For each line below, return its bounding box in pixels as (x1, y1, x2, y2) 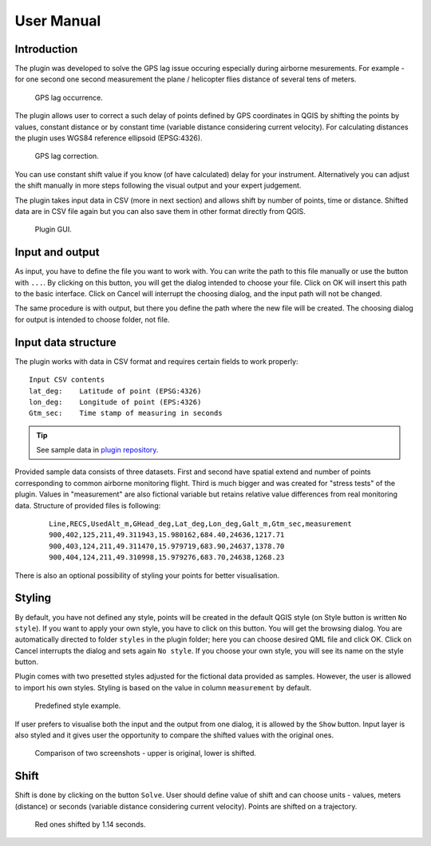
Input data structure (14, 335, 117, 349)
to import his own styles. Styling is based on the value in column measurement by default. (14, 682, 311, 692)
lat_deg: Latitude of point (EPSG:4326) (29, 386, 202, 395)
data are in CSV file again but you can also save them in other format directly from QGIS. (14, 206, 306, 215)
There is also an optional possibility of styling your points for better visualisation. (14, 571, 279, 580)
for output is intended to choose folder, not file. (14, 314, 170, 324)
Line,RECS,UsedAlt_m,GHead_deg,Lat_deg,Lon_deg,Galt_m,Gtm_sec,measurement (49, 520, 352, 528)
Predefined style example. (34, 701, 121, 710)
